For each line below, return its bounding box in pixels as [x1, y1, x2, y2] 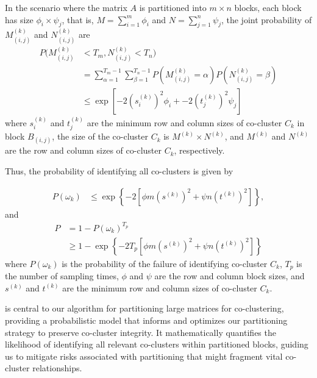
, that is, [62, 13, 94, 26]
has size [5, 13, 34, 26]
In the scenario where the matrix [5, 1, 127, 13]
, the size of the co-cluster [52, 130, 148, 143]
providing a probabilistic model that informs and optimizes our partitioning [5, 313, 288, 326]
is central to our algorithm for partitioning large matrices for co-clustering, [5, 302, 284, 315]
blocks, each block [234, 1, 302, 13]
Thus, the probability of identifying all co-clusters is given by [5, 164, 233, 177]
